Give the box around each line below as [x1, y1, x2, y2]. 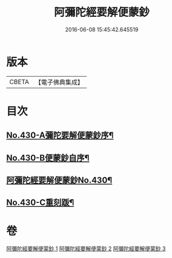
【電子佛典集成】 [35, 78, 84, 86]
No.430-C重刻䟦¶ [6, 198, 74, 208]
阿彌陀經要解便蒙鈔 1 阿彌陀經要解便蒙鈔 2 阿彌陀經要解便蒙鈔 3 [6, 245, 166, 253]
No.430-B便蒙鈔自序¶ [6, 152, 90, 163]
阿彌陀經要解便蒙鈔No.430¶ [6, 175, 113, 185]
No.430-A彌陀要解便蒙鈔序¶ [6, 131, 114, 141]
